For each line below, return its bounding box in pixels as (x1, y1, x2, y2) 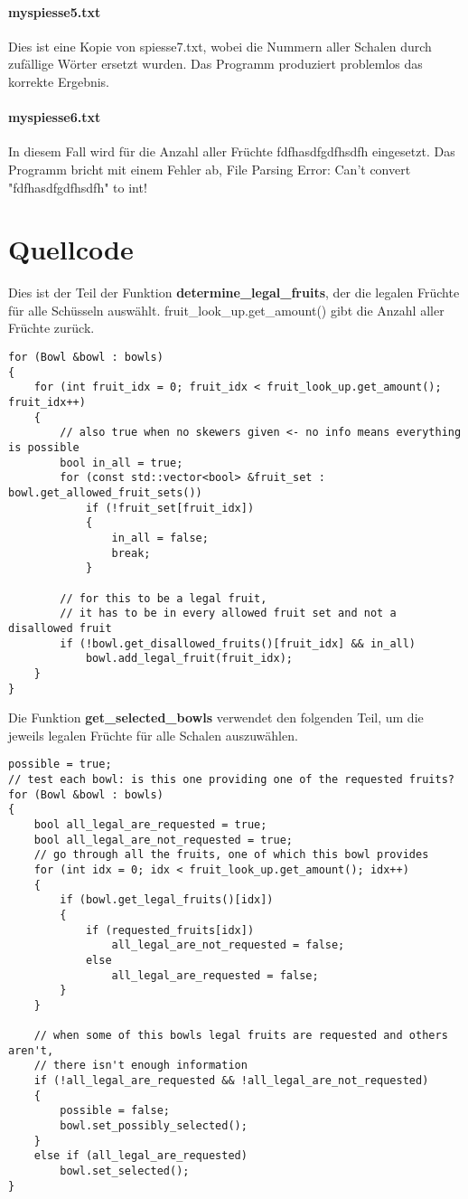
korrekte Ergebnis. (8, 71, 110, 90)
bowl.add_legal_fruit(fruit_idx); (85, 652, 293, 666)
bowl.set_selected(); (60, 1165, 190, 1178)
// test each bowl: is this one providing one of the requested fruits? (8, 773, 454, 786)
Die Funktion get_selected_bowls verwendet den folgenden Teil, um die (8, 708, 424, 727)
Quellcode (8, 231, 134, 268)
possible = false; (60, 1104, 170, 1118)
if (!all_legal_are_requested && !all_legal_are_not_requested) (33, 1074, 429, 1088)
